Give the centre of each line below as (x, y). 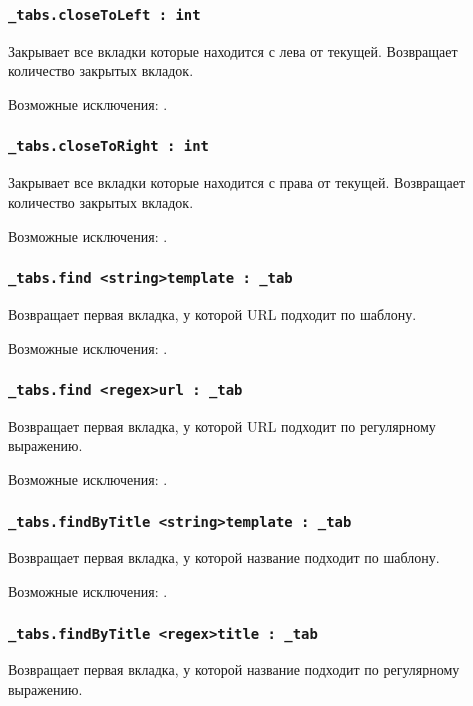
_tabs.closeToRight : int (108, 146)
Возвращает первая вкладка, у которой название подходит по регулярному (234, 669)
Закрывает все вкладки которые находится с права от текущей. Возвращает (237, 182)
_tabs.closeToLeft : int (104, 14)
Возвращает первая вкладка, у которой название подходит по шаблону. (224, 557)
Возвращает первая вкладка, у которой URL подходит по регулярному (222, 425)
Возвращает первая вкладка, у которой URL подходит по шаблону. (212, 313)
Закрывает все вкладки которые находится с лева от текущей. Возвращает (233, 50)
